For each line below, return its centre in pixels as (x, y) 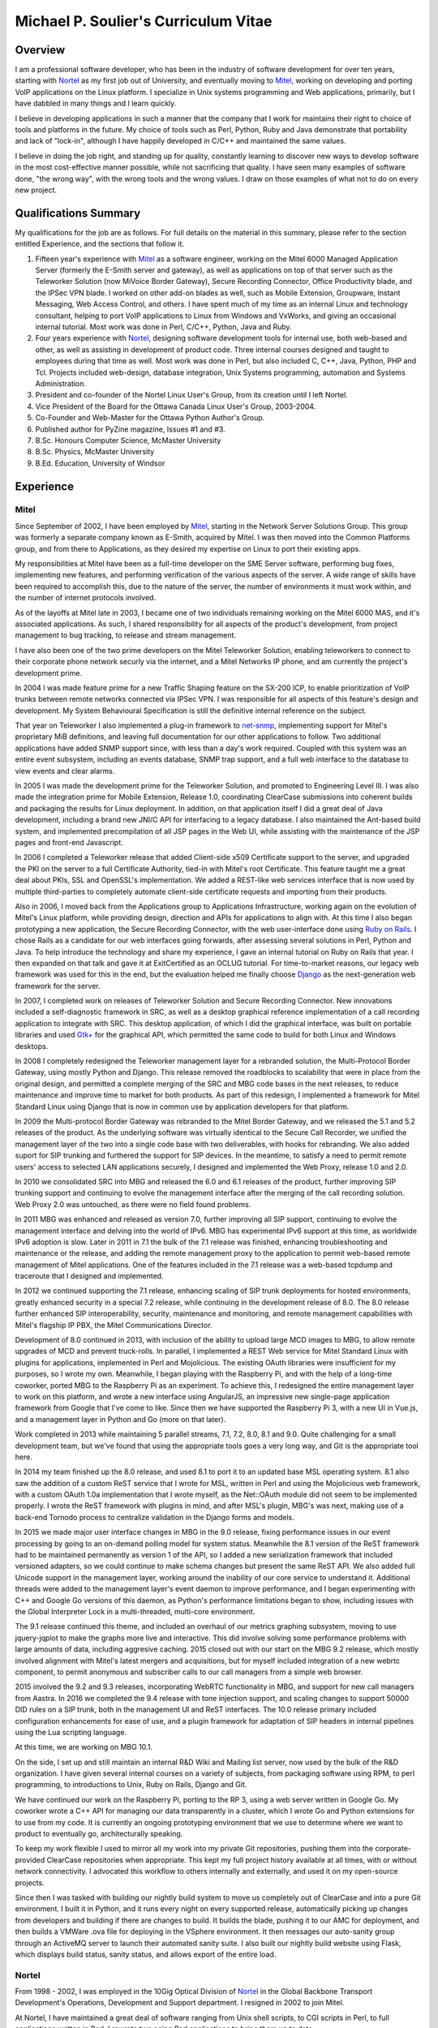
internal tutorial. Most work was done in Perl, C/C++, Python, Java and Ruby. (163, 327)
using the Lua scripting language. (71, 1732)
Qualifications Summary (78, 213)
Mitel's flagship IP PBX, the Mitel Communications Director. (114, 1325)
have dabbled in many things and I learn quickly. (96, 103)
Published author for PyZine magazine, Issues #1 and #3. (131, 429)
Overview (40, 50)
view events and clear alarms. (65, 771)
